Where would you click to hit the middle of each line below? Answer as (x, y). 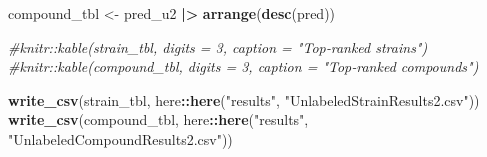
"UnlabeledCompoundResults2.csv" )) (120, 138)
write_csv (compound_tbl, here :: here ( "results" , (158, 119)
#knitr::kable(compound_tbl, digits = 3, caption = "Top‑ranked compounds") (243, 66)
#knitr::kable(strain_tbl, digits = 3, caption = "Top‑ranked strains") (218, 46)
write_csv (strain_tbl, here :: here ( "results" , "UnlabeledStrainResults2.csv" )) (244, 99)
